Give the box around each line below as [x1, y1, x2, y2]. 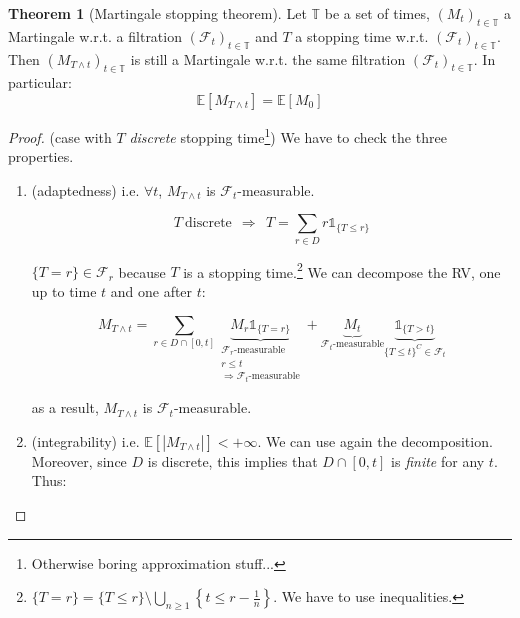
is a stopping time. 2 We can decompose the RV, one [183, 258, 501, 282]
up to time [31, 281, 97, 301]
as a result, [31, 397, 99, 418]
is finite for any [391, 450, 485, 471]
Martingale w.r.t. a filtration [8, 25, 182, 46]
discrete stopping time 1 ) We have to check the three [129, 123, 447, 147]
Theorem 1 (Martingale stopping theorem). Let [8, 3, 307, 23]
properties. [8, 146, 74, 167]
